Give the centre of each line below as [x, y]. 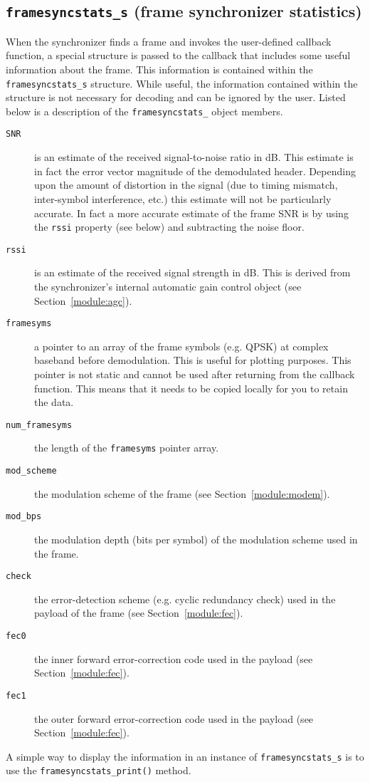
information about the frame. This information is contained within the [159, 69]
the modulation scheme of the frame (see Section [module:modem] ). [182, 493]
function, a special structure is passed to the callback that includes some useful [178, 55]
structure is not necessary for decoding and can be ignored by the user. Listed [176, 97]
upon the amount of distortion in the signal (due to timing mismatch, [186, 185]
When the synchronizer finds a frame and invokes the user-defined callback [169, 41]
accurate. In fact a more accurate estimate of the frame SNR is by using [191, 213]
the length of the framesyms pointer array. [127, 448]
